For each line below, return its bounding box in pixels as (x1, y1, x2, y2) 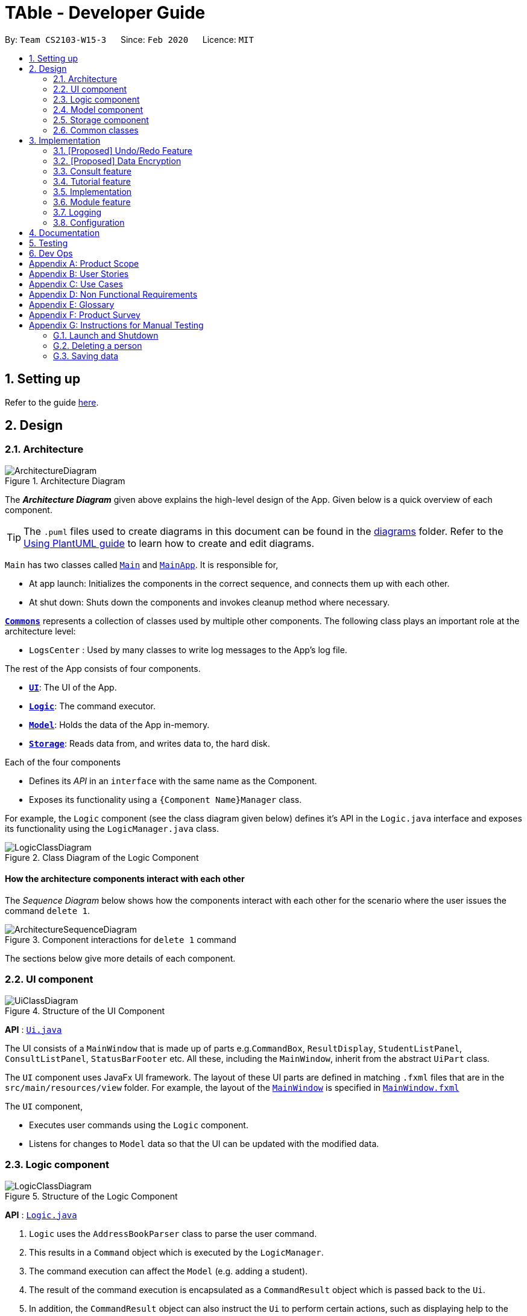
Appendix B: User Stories (29, 268, 129, 279)
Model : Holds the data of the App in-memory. (29, 719, 210, 730)
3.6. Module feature (53, 196, 131, 207)
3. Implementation (29, 135, 101, 145)
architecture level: (5, 625, 76, 636)
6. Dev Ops (29, 248, 73, 258)
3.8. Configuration (53, 217, 125, 228)
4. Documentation (29, 227, 100, 238)
